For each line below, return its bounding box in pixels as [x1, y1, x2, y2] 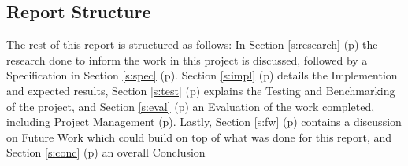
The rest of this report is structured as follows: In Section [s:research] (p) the [6, 36, 378, 53]
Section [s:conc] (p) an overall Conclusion [6, 144, 206, 160]
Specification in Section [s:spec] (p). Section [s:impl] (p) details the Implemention [6, 67, 398, 83]
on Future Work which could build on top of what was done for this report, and [6, 128, 392, 145]
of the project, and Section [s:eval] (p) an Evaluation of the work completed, [6, 98, 375, 114]
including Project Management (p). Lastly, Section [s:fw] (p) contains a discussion [6, 113, 402, 130]
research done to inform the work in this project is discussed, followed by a [6, 51, 368, 68]
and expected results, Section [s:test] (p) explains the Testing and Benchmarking [6, 82, 395, 98]
